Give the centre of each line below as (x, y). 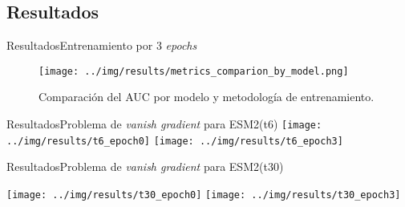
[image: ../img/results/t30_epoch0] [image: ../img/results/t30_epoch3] (204, 195)
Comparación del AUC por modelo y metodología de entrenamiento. (207, 97)
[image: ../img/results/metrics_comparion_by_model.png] (194, 71)
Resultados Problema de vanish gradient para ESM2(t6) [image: (164, 124)
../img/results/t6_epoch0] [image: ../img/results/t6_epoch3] (175, 141)
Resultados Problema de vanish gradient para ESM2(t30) (145, 166)
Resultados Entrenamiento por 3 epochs (102, 45)
